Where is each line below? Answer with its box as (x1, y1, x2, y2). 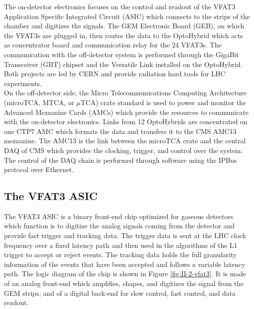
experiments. (4, 78, 42, 88)
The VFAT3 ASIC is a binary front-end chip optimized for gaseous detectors (4, 211, 233, 221)
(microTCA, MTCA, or (4, 97, 74, 107)
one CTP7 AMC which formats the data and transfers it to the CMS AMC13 (4, 126, 236, 136)
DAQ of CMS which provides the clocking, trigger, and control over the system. (4, 145, 243, 155)
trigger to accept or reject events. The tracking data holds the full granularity (4, 249, 237, 260)
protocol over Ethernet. (4, 164, 74, 175)
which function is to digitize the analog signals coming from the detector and (4, 221, 235, 231)
